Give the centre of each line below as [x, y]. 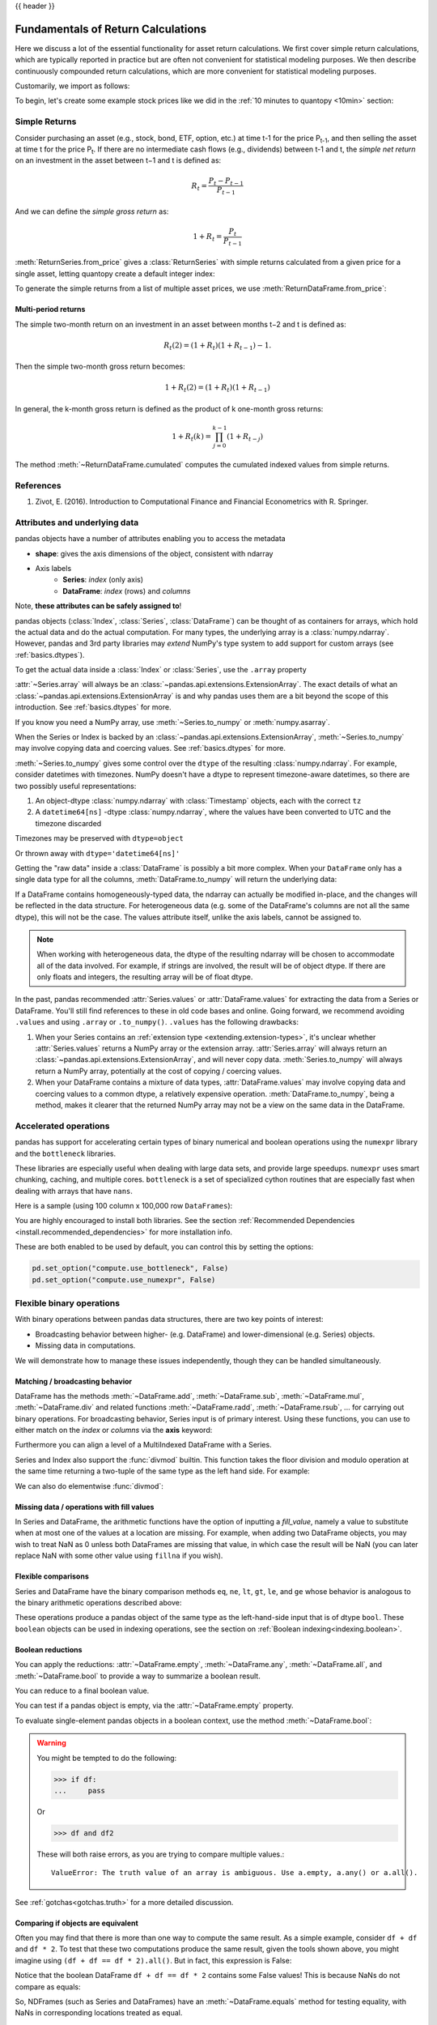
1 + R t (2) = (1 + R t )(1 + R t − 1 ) [218, 389]
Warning [51, 1743]
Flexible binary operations [68, 1302]
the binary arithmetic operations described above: [98, 1603]
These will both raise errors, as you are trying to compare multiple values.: [161, 1854]
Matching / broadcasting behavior [74, 1381]
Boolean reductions [49, 1649]
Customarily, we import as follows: [72, 86]
